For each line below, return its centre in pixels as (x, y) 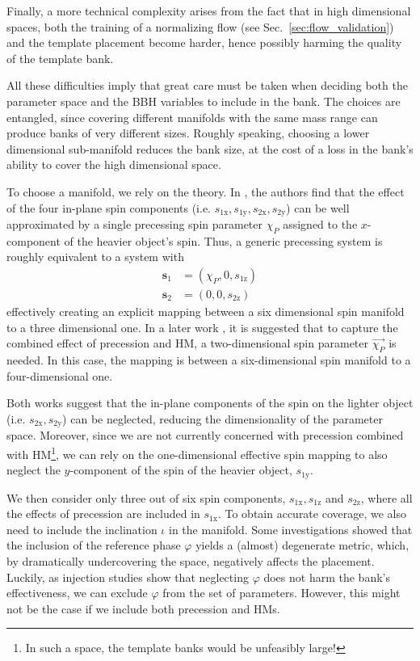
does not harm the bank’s (327, 577)
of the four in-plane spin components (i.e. (109, 207)
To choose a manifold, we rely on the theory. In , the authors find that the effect (206, 191)
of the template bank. (60, 58)
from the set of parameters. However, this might (281, 593)
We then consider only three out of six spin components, (146, 497)
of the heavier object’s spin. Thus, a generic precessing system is (223, 240)
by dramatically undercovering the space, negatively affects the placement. (191, 560)
